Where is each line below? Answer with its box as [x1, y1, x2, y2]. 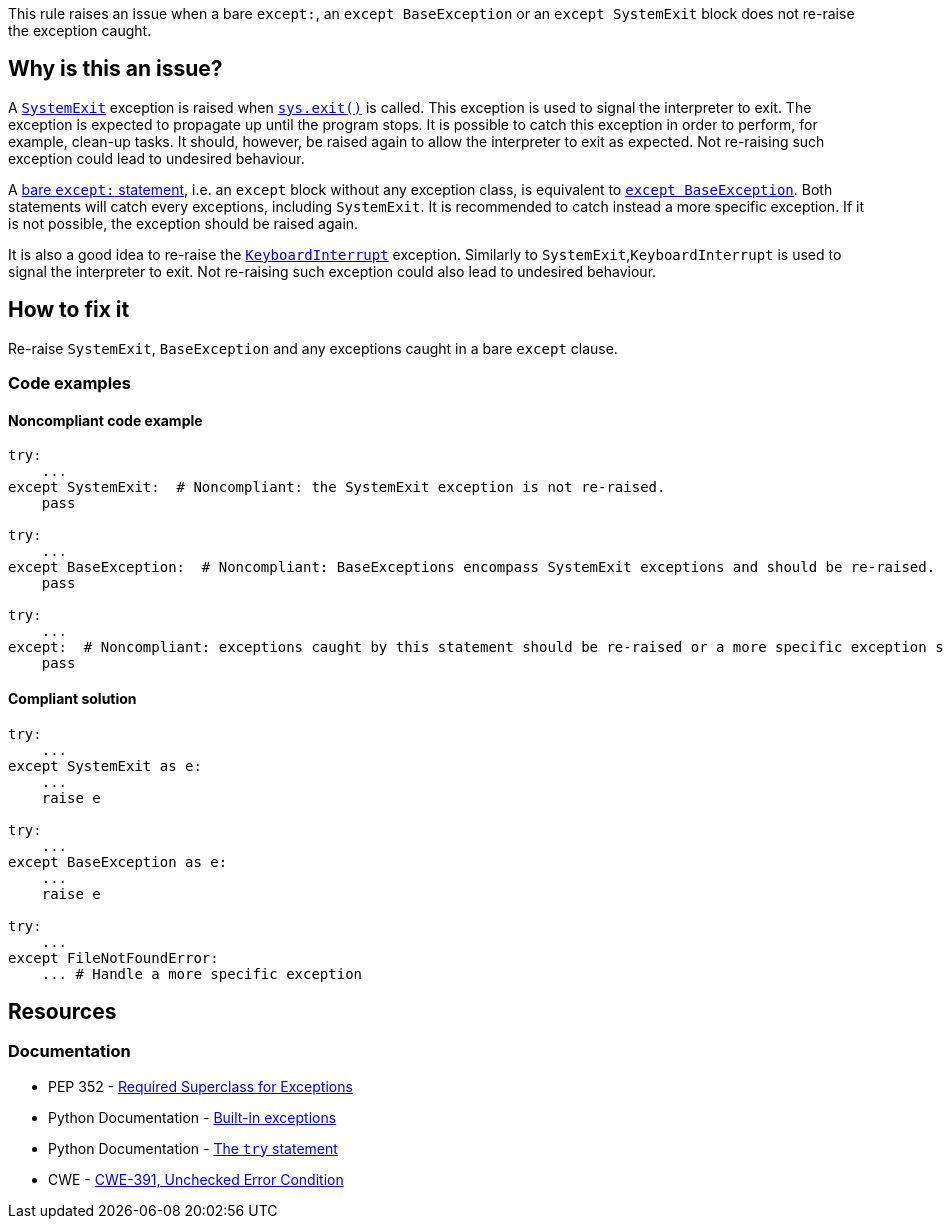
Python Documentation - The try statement [48, 1139, 338, 1157]
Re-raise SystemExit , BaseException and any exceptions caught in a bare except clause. [8, 339, 618, 357]
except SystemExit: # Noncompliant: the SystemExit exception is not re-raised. [8, 479, 666, 496]
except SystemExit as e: [8, 757, 202, 774]
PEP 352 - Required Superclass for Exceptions [48, 1077, 353, 1095]
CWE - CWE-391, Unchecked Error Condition [48, 1170, 344, 1188]
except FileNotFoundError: [8, 949, 219, 966]
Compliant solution [8, 689, 137, 707]
